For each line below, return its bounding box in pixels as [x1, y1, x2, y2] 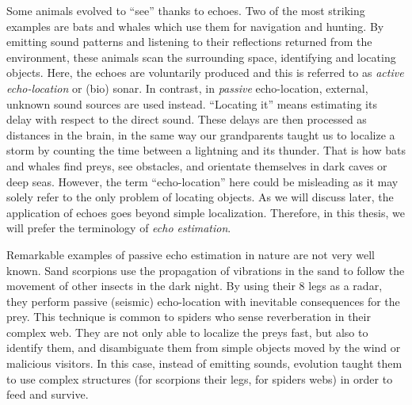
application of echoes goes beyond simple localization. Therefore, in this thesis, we [6, 204, 405, 220]
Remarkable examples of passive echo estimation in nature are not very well [6, 246, 375, 262]
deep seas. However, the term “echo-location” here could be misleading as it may [6, 173, 399, 189]
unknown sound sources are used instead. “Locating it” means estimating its [6, 95, 377, 112]
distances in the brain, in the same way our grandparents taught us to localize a [6, 126, 395, 143]
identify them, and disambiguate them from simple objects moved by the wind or [6, 339, 401, 356]
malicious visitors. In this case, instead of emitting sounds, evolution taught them [6, 355, 402, 372]
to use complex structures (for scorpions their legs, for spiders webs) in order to [6, 370, 393, 387]
